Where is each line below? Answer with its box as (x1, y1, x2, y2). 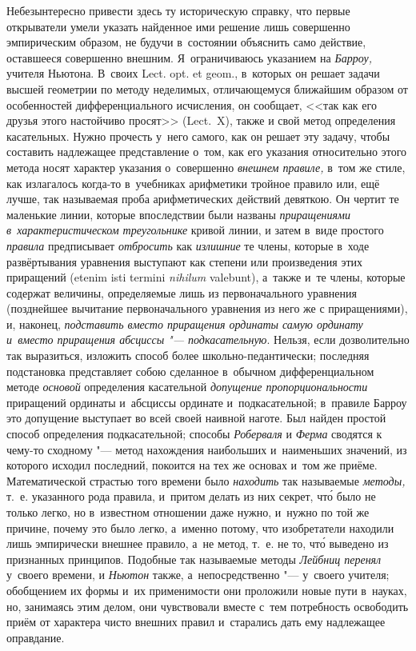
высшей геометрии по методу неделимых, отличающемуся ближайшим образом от (6, 80, 408, 97)
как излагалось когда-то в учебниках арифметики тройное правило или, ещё (6, 174, 380, 191)
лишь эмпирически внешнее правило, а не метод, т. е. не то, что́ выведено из (6, 535, 389, 552)
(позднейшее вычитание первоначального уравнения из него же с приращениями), (6, 300, 408, 317)
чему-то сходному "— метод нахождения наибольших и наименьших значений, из (6, 441, 407, 457)
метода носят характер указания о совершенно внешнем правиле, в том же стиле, (6, 158, 406, 175)
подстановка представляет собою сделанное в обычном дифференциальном (6, 362, 374, 379)
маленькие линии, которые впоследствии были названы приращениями (6, 206, 351, 222)
